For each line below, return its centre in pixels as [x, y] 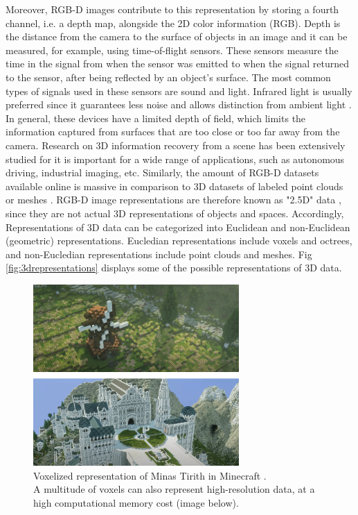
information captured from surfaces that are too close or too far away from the [173, 132]
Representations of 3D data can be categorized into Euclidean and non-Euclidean [178, 227]
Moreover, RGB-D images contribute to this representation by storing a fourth [172, 9]
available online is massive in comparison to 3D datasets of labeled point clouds [174, 186]
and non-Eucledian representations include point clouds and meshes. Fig [159, 254]
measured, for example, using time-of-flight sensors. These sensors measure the [172, 50]
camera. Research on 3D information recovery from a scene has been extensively [176, 145]
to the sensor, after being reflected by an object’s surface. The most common [168, 77]
